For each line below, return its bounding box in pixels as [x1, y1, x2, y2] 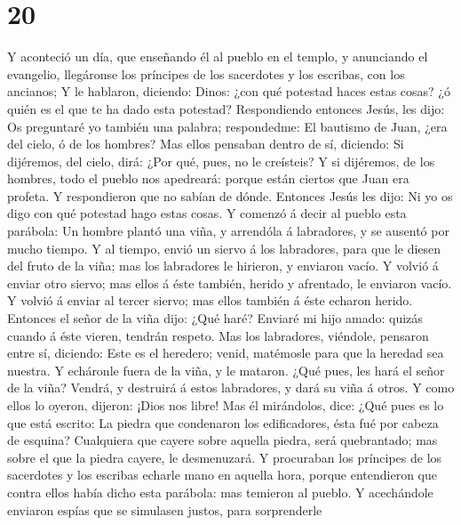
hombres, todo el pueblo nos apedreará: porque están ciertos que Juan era [7, 169, 409, 188]
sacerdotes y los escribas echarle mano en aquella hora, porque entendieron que [7, 465, 437, 484]
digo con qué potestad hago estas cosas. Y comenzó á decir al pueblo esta [7, 204, 407, 222]
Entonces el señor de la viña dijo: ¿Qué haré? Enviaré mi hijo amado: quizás [7, 309, 423, 327]
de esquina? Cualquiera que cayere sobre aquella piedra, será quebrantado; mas [7, 431, 438, 449]
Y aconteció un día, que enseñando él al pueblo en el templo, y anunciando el [7, 47, 428, 66]
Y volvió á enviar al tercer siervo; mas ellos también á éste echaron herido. [7, 291, 413, 310]
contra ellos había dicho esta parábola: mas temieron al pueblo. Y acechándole [7, 482, 433, 501]
